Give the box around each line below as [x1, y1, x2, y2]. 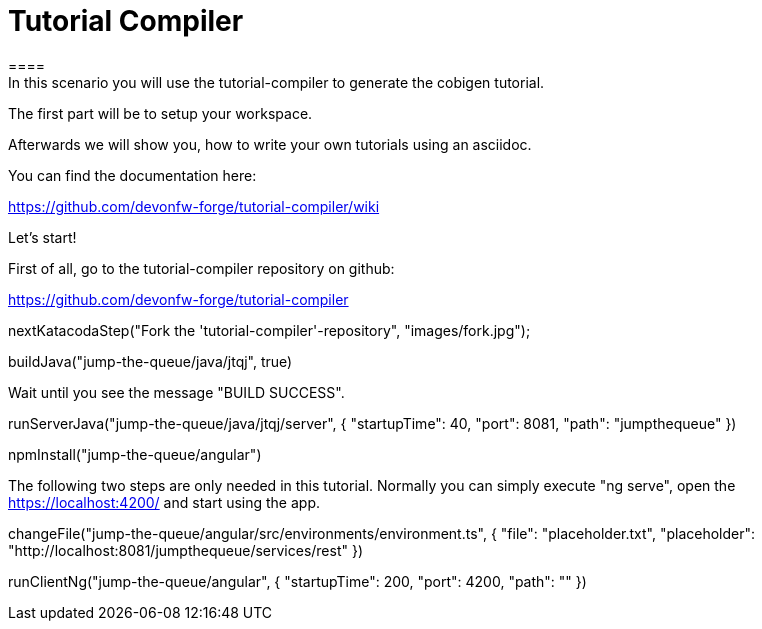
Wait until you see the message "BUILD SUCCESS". [8, 383, 345, 401]
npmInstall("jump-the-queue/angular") [8, 445, 262, 463]
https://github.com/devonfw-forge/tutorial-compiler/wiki [8, 197, 380, 215]
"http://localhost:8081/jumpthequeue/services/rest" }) [8, 541, 364, 559]
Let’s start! [8, 228, 77, 246]
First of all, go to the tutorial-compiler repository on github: [8, 259, 395, 277]
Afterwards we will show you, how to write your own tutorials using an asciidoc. [8, 135, 532, 153]
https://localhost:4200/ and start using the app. [8, 493, 321, 511]
